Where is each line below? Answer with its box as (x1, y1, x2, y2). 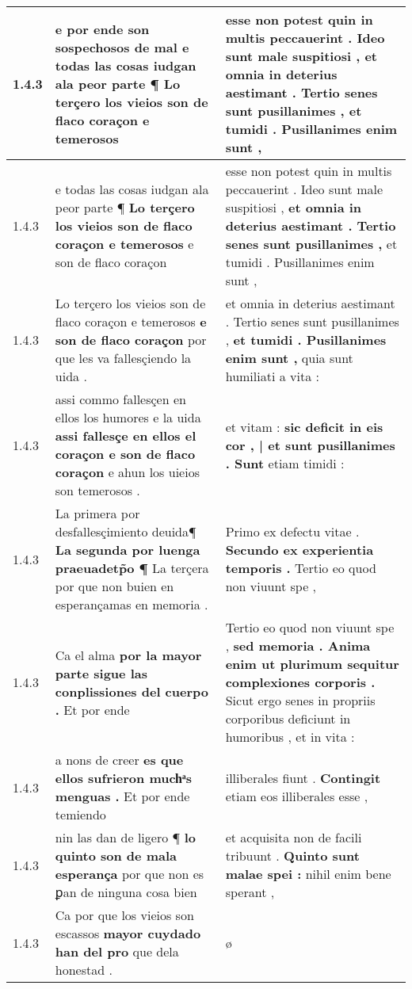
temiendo (55, 805, 106, 823)
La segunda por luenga (55, 540, 200, 559)
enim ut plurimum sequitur (225, 655, 399, 673)
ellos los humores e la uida (55, 408, 201, 426)
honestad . (55, 960, 113, 979)
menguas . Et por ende (55, 787, 190, 805)
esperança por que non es (55, 865, 204, 883)
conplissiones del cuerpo (55, 682, 208, 701)
